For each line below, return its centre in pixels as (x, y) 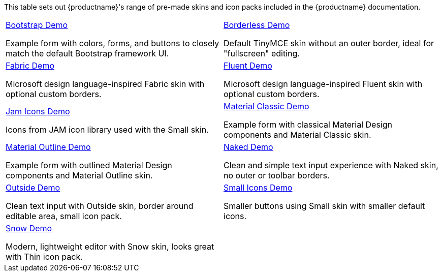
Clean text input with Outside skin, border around (100, 206)
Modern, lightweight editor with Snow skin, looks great (110, 247)
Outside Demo (33, 188)
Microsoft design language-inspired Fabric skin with (105, 84)
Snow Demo (29, 228)
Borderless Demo (257, 25)
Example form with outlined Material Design (89, 165)
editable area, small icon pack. (64, 216)
